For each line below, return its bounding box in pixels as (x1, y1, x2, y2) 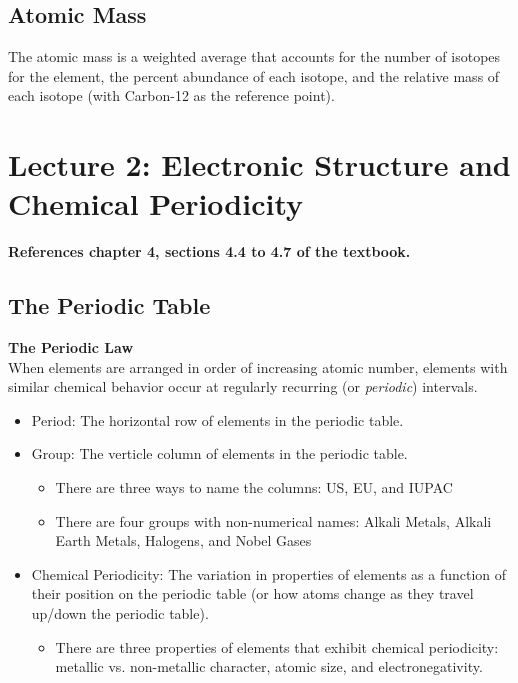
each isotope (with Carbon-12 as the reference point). (8, 85, 335, 106)
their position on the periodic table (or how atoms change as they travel (31, 583, 474, 604)
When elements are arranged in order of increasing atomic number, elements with (8, 356, 508, 377)
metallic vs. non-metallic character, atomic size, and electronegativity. (55, 656, 483, 677)
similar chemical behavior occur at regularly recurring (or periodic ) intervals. (8, 376, 478, 397)
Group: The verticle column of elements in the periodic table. (31, 443, 408, 464)
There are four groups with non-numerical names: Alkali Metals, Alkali (55, 510, 492, 531)
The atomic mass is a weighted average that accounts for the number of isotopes (8, 46, 501, 67)
